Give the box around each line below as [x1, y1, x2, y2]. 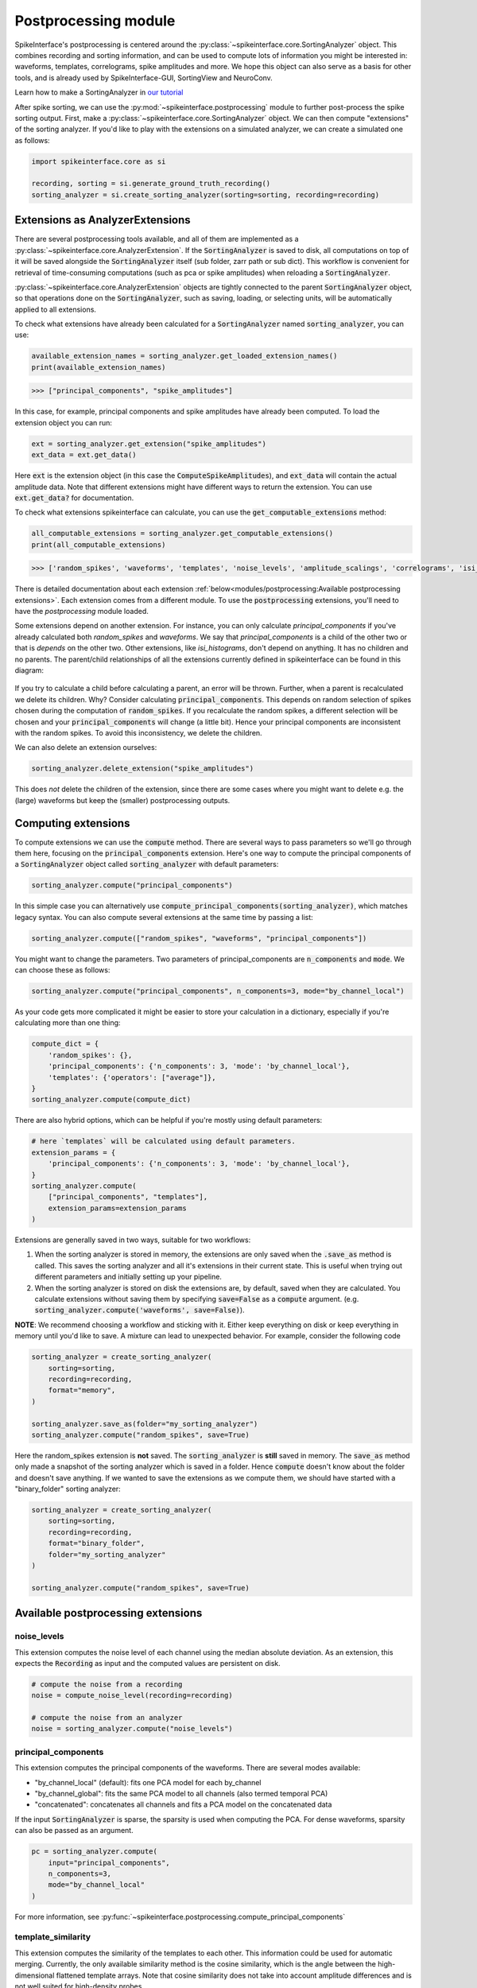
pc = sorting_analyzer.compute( [31, 1847, 158, 1856]
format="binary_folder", [48, 1539, 145, 1548]
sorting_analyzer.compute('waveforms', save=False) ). [34, 1305, 246, 1315]
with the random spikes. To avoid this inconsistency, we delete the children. [14, 728, 262, 737]
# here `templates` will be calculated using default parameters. [31, 1137, 296, 1146]
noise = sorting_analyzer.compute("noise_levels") [31, 1724, 234, 1734]
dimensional [14, 1971, 55, 1980]
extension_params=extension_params [48, 1203, 187, 1213]
